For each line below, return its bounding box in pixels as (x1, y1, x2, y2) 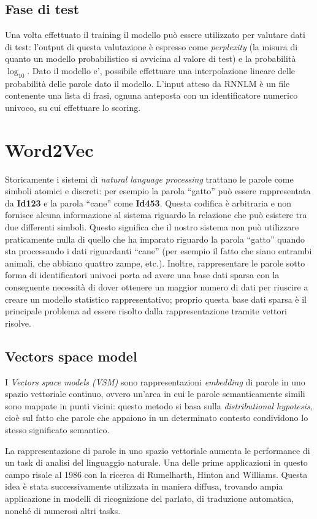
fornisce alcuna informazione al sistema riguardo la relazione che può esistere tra (5, 208, 307, 221)
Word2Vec (5, 137, 94, 162)
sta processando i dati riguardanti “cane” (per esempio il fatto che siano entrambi (5, 244, 312, 257)
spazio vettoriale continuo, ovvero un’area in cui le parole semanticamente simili (5, 387, 305, 400)
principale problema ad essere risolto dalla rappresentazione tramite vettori (5, 305, 287, 317)
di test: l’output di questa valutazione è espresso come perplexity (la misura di (5, 40, 298, 53)
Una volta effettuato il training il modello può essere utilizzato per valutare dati (5, 28, 305, 41)
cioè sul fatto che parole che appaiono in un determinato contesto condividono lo (5, 411, 308, 424)
